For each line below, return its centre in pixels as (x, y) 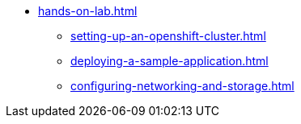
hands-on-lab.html (88, 11)
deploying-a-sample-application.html (170, 61)
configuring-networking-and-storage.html (182, 86)
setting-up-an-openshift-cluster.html (168, 36)
